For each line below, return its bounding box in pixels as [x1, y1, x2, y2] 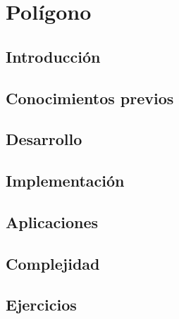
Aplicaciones [6, 211, 99, 232]
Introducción [6, 45, 101, 67]
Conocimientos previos [6, 87, 174, 108]
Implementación [6, 170, 125, 192]
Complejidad [6, 252, 100, 274]
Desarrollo [6, 128, 82, 150]
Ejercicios [6, 294, 77, 315]
